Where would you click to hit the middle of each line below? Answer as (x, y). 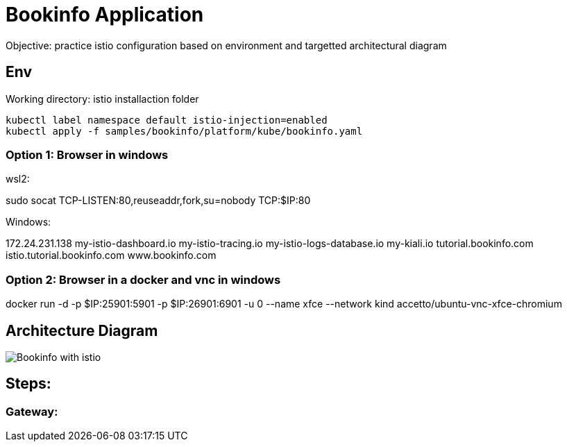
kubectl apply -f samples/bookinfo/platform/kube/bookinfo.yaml (184, 131)
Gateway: (32, 411)
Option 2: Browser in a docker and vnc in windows (143, 279)
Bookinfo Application (105, 15)
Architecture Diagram (82, 330)
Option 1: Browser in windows (87, 154)
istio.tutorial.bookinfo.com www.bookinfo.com (111, 255)
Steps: (28, 384)
